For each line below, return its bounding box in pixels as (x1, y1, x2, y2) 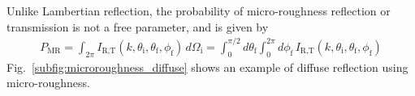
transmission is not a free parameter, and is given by (6, 18, 269, 35)
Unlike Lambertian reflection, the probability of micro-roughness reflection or (6, 2, 391, 19)
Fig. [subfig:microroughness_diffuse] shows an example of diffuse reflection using (6, 58, 409, 75)
